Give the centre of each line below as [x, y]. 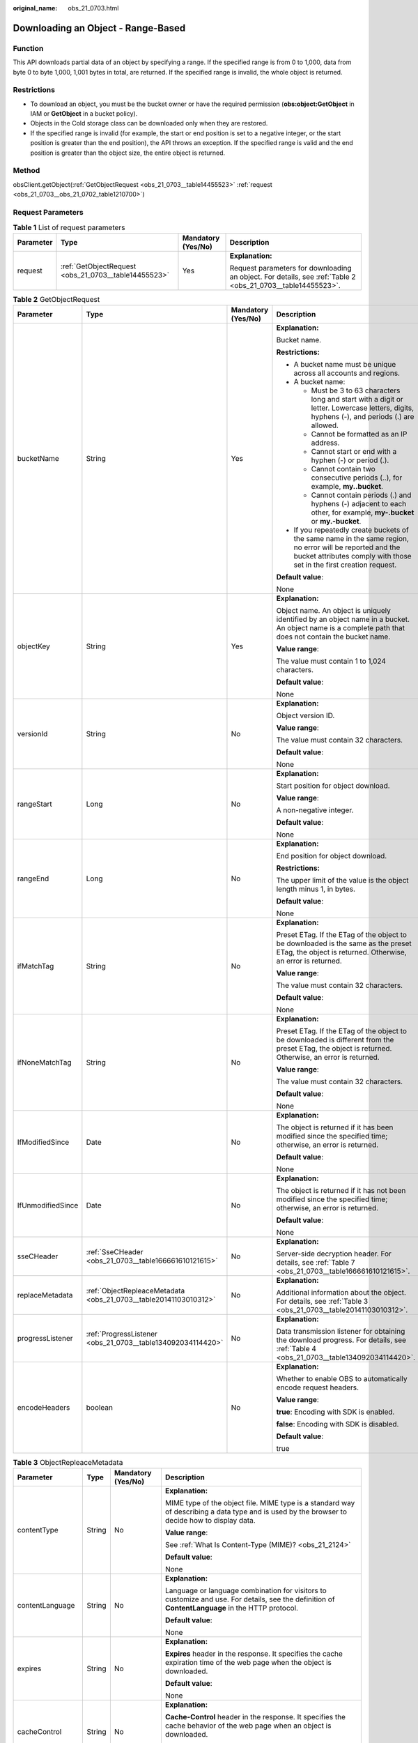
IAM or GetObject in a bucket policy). [84, 114]
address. [325, 443]
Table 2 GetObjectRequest [56, 299]
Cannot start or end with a [354, 452]
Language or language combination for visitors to [246, 1591]
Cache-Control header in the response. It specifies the [255, 1717]
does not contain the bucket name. [333, 637]
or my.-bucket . [336, 522]
